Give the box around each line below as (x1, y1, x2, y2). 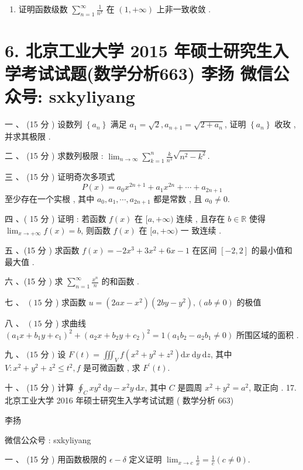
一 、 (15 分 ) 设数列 (5, 118, 82, 130)
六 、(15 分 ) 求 (5, 275, 63, 287)
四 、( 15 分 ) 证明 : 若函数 (5, 213, 106, 224)
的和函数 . (101, 275, 139, 287)
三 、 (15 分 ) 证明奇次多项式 (5, 170, 115, 183)
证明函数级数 (18, 3, 68, 15)
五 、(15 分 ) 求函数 (5, 244, 80, 256)
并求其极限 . (5, 130, 51, 142)
